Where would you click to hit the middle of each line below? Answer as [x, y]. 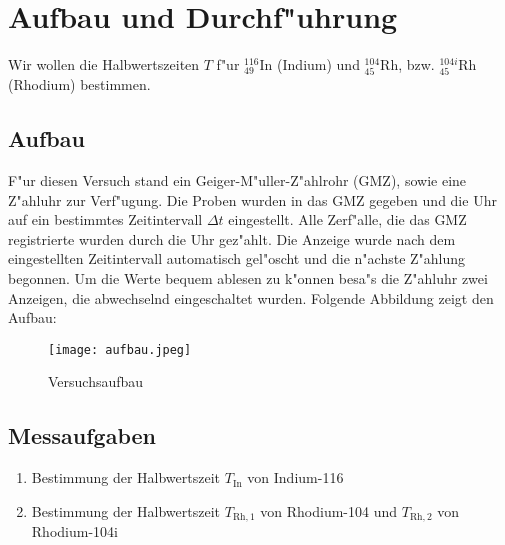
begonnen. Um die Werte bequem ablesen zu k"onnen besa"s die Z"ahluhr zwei [248, 278]
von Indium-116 [295, 477]
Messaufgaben [82, 435]
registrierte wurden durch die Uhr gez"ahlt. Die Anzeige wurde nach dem [232, 238]
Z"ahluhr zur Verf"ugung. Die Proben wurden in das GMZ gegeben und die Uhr [252, 199]
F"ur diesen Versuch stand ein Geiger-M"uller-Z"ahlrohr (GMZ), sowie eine [237, 180]
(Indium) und [318, 64]
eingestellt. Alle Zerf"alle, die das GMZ [347, 219]
